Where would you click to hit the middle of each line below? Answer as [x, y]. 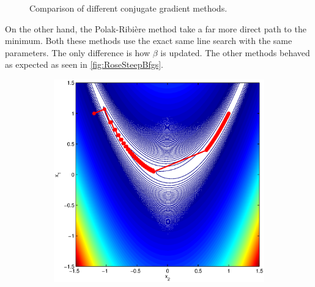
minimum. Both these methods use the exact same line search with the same [149, 41]
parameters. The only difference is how [78, 52]
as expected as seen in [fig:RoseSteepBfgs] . [84, 64]
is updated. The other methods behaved [235, 52]
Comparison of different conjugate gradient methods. [128, 8]
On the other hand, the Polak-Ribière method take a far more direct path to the [156, 28]
